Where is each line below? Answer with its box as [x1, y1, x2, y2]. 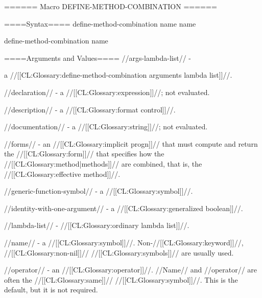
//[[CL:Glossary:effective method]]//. [4, 168, 121, 179]
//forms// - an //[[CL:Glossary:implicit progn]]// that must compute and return [4, 138, 258, 149]
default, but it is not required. [4, 284, 98, 295]
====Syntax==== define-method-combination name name [4, 18, 196, 29]
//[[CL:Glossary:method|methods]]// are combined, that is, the [4, 158, 202, 169]
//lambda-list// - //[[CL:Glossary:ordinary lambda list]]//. [4, 220, 189, 231]
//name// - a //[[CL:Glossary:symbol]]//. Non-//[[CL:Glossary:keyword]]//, [4, 237, 244, 247]
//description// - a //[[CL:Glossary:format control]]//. [4, 104, 176, 114]
